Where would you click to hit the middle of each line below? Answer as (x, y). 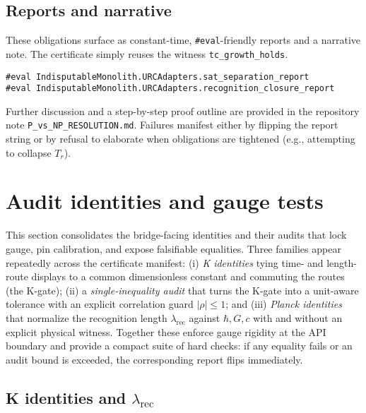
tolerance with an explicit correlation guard (100, 304)
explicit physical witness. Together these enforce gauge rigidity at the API (166, 331)
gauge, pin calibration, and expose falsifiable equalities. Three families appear (173, 248)
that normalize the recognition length (87, 317)
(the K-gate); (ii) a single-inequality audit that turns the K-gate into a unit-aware (182, 290)
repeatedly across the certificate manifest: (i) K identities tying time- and (165, 262)
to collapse (29, 152)
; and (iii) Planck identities (284, 304)
